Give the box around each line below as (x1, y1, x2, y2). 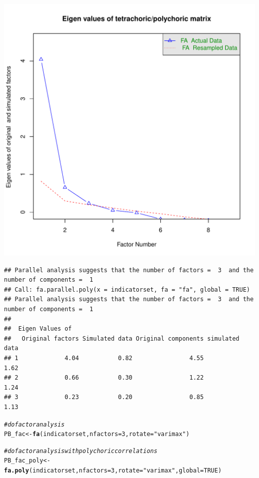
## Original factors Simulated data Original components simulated (4, 335, 240, 342)
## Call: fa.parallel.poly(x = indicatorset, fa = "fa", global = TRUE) (4, 286, 250, 293)
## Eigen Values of (4, 325, 72, 333)
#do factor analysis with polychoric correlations (4, 447, 157, 455)
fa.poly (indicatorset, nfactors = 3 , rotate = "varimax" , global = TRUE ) (4, 467, 222, 475)
